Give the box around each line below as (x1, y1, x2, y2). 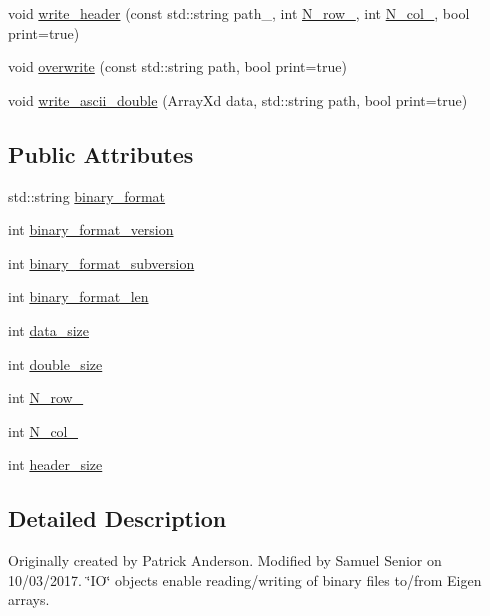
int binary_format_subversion (8, 252, 195, 273)
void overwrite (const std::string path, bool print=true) (8, 56, 347, 77)
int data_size (8, 319, 89, 340)
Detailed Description (8, 503, 227, 534)
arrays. (8, 589, 50, 610)
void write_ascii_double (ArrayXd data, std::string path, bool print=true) (8, 89, 468, 110)
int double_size (8, 353, 103, 374)
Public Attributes (8, 138, 194, 169)
